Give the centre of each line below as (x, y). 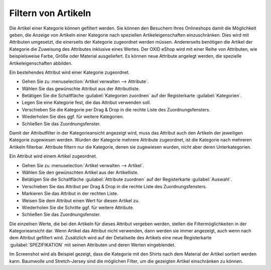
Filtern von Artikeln (50, 13)
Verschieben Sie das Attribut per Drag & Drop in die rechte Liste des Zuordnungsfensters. (114, 186)
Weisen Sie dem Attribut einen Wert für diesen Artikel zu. (81, 200)
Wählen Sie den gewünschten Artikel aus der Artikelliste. (80, 172)
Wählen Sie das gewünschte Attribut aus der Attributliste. (81, 88)
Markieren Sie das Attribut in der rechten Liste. (70, 194)
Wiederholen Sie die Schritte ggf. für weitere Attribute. (78, 207)
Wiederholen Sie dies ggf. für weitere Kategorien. (73, 117)
